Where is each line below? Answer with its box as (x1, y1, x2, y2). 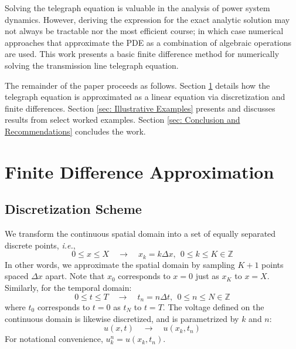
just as (195, 270, 219, 282)
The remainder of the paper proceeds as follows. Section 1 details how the (5, 79, 270, 91)
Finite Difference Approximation (5, 159, 274, 183)
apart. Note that (45, 270, 105, 282)
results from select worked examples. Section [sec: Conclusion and (5, 113, 240, 126)
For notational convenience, (5, 333, 103, 345)
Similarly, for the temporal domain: (5, 281, 132, 293)
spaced (5, 270, 29, 282)
